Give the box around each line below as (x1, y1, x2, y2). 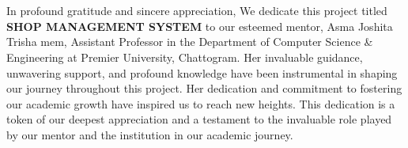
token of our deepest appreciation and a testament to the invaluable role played (6, 111, 392, 127)
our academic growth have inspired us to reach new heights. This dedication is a (6, 95, 395, 112)
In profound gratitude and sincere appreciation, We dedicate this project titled (6, 2, 387, 19)
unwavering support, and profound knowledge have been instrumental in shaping (6, 64, 398, 81)
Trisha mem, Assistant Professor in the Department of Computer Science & (6, 33, 373, 50)
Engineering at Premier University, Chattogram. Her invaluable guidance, (6, 48, 363, 65)
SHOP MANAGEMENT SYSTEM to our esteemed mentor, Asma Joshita (6, 17, 393, 34)
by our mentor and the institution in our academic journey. (6, 126, 293, 142)
